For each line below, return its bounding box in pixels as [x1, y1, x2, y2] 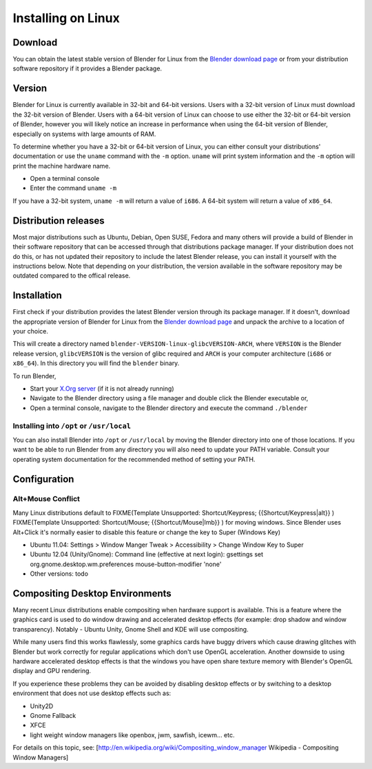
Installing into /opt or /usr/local [12, 421, 131, 431]
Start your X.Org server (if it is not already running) [30, 384, 175, 393]
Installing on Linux [12, 10, 120, 26]
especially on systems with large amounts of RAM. [12, 130, 156, 138]
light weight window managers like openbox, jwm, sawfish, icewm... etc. [30, 730, 235, 739]
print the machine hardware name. [12, 162, 111, 170]
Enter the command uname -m [30, 184, 117, 193]
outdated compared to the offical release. [12, 271, 131, 280]
